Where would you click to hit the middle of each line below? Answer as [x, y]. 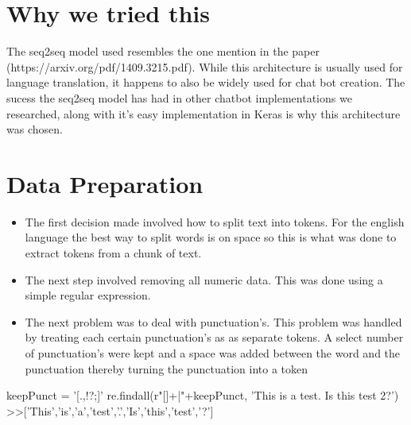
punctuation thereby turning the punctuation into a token [167, 368]
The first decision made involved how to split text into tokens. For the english [215, 221]
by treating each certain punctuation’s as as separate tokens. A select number [214, 337]
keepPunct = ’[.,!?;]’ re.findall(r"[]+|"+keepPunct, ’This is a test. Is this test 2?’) [203, 395]
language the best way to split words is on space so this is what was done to [211, 237]
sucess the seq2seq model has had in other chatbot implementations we [179, 97]
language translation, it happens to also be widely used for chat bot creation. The [206, 82]
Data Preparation [105, 183]
